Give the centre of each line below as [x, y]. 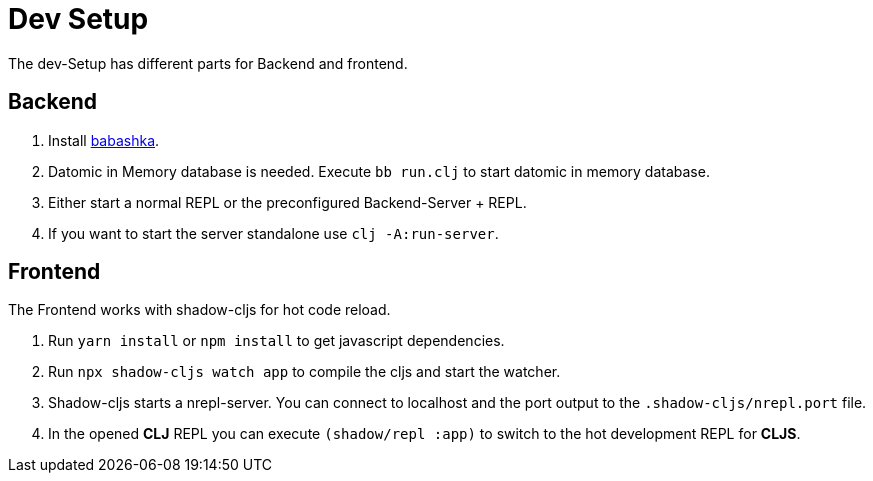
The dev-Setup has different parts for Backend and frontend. [208, 63]
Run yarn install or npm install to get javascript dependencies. [276, 341]
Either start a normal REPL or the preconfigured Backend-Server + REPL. [287, 202]
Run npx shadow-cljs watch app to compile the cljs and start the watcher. [304, 372]
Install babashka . [104, 140]
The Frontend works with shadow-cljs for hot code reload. [199, 310]
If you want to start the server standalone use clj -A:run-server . [273, 233]
